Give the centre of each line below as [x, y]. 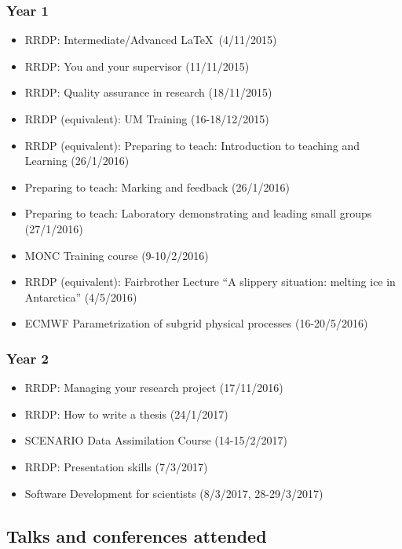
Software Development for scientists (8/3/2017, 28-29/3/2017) [174, 493]
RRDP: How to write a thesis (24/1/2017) [126, 414]
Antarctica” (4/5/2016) [81, 296]
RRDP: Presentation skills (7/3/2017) [116, 466]
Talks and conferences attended [137, 535]
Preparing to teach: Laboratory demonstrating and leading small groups [198, 213]
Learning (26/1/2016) [77, 161]
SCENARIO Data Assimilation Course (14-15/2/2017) [156, 440]
